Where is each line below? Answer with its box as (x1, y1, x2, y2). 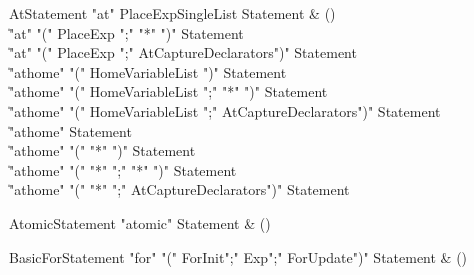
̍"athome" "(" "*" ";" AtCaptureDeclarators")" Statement (9, 179, 350, 200)
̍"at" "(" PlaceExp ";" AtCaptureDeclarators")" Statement (9, 42, 357, 63)
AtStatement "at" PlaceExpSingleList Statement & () (9, 3, 336, 23)
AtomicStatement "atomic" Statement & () (9, 212, 271, 233)
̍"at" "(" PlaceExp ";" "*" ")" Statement (9, 22, 244, 43)
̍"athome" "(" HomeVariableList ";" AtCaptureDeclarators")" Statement (9, 100, 441, 121)
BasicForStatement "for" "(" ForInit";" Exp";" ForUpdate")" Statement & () (9, 246, 468, 267)
